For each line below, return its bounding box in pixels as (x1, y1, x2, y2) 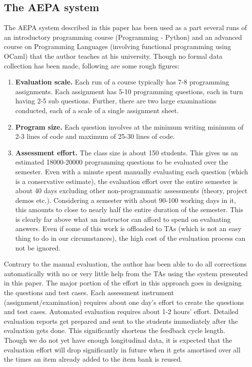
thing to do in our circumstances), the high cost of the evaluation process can (15, 233, 246, 243)
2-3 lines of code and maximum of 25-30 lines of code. (15, 131, 175, 141)
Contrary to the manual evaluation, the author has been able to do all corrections (4, 259, 247, 269)
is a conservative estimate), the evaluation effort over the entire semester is (15, 176, 238, 186)
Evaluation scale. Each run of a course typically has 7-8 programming (15, 77, 229, 87)
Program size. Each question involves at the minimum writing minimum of (15, 121, 244, 132)
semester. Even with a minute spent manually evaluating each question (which (15, 166, 248, 176)
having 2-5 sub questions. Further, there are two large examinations (15, 96, 217, 106)
